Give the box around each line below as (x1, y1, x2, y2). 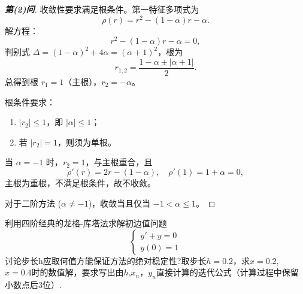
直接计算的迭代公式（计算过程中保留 (156, 266, 299, 278)
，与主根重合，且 (85, 156, 153, 168)
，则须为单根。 (57, 135, 116, 148)
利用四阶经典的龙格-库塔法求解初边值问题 (5, 217, 167, 229)
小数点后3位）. (5, 278, 62, 291)
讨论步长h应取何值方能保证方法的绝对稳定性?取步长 (5, 254, 207, 266)
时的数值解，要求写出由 (31, 266, 124, 278)
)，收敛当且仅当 (88, 196, 151, 209)
